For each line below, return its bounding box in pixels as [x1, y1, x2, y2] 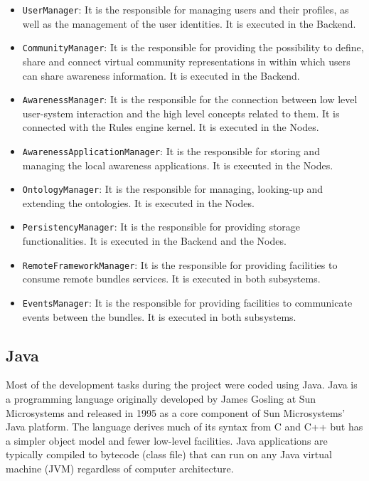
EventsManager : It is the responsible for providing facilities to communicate [22, 295, 353, 310]
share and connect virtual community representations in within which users [22, 53, 351, 68]
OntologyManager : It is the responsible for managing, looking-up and [22, 181, 323, 196]
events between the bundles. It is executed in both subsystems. [22, 309, 296, 324]
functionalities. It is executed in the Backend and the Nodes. [22, 233, 287, 248]
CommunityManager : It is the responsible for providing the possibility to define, [22, 40, 364, 55]
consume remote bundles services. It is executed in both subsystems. [22, 271, 321, 286]
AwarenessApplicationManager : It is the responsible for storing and [22, 143, 320, 158]
